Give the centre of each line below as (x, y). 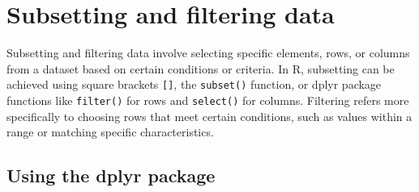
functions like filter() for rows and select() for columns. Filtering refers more (208, 100)
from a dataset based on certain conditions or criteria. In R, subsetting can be (201, 68)
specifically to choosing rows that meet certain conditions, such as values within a (209, 116)
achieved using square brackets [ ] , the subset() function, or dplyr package (194, 84)
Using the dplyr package (111, 175)
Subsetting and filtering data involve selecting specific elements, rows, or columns (208, 53)
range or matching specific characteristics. (110, 132)
